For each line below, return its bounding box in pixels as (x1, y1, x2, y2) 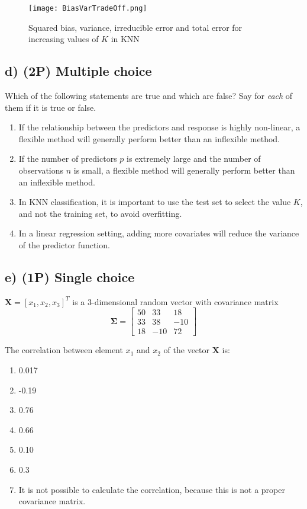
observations (18, 164, 64, 177)
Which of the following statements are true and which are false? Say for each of (5, 89, 293, 102)
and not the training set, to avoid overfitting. (18, 207, 182, 219)
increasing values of (28, 33, 99, 45)
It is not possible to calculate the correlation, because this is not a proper (18, 483, 285, 495)
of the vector (163, 344, 210, 356)
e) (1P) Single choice (5, 267, 135, 286)
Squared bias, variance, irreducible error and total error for (28, 21, 243, 33)
